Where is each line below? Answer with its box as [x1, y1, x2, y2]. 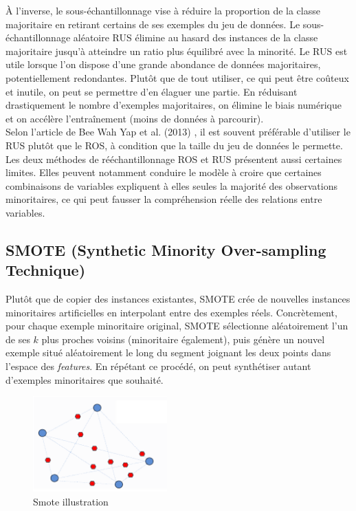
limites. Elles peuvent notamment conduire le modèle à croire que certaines [5, 165, 322, 180]
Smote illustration [33, 494, 109, 508]
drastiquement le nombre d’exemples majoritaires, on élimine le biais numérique [5, 98, 342, 112]
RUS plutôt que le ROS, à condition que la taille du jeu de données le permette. [5, 138, 343, 152]
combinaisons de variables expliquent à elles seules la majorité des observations [5, 178, 337, 193]
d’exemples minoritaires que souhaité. [5, 372, 164, 387]
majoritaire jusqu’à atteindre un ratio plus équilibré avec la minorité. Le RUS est [5, 43, 348, 58]
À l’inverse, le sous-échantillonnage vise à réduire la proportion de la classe [5, 3, 320, 17]
